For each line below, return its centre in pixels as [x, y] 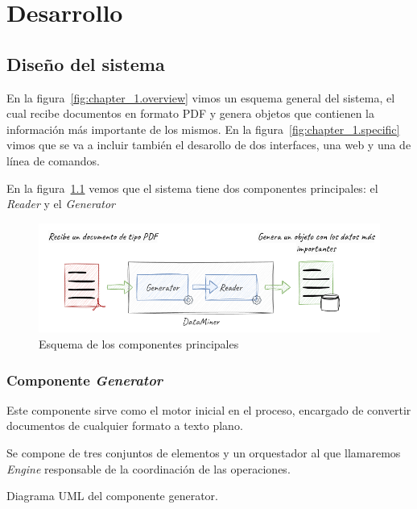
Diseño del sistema [86, 63]
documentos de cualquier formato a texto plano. [125, 426]
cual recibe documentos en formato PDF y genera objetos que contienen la [191, 113]
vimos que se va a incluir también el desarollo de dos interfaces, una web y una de [209, 145]
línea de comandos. [53, 160]
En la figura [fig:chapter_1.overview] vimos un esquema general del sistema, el [201, 97]
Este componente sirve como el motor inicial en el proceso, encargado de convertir [209, 409]
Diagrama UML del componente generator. [113, 496]
